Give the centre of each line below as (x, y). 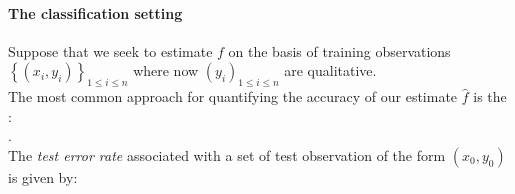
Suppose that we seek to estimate (110, 50)
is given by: (43, 176)
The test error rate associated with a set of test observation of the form (227, 154)
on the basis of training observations (339, 50)
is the (490, 96)
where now (166, 70)
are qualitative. (330, 70)
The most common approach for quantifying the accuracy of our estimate (233, 96)
